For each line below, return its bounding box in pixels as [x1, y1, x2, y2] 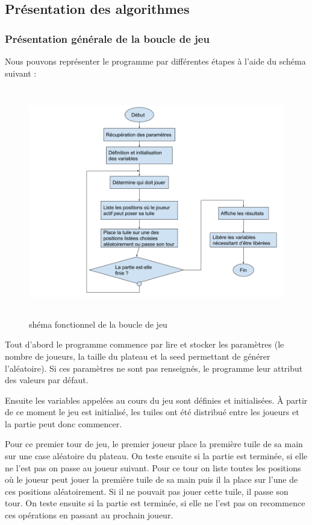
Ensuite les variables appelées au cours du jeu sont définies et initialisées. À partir [5, 393, 308, 406]
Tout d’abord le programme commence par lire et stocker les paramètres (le [5, 338, 284, 351]
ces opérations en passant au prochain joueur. [5, 509, 173, 521]
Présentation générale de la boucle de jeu [5, 31, 210, 46]
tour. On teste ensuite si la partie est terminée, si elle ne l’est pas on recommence [5, 497, 305, 509]
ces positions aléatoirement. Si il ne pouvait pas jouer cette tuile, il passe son [5, 485, 289, 497]
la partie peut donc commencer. [5, 417, 122, 430]
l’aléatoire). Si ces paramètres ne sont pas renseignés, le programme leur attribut [5, 361, 303, 374]
